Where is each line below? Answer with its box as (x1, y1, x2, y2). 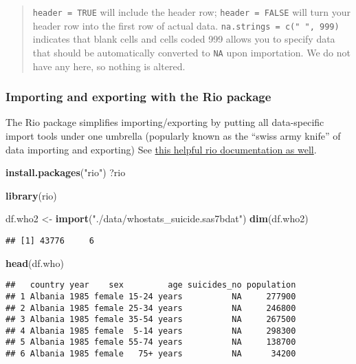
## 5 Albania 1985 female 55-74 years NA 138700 (5, 337, 296, 347)
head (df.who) (5, 255, 64, 270)
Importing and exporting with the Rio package (5, 88, 271, 105)
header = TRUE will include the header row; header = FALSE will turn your (32, 5, 351, 19)
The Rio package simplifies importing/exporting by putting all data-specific (5, 115, 324, 129)
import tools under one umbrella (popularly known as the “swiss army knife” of (5, 128, 341, 142)
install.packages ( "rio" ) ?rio (5, 165, 126, 180)
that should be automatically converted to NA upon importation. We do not (32, 45, 351, 59)
